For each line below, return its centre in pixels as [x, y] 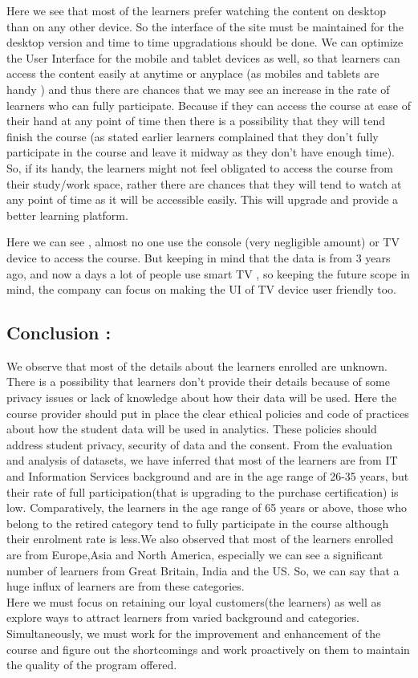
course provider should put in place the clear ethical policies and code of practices [208, 413]
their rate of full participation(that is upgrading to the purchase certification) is [203, 491]
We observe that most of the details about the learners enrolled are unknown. [197, 365]
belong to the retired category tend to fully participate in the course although [198, 523]
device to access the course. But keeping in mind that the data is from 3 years [199, 257]
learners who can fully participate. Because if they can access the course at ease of [209, 105]
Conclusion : [59, 333]
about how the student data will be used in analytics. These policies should [192, 429]
